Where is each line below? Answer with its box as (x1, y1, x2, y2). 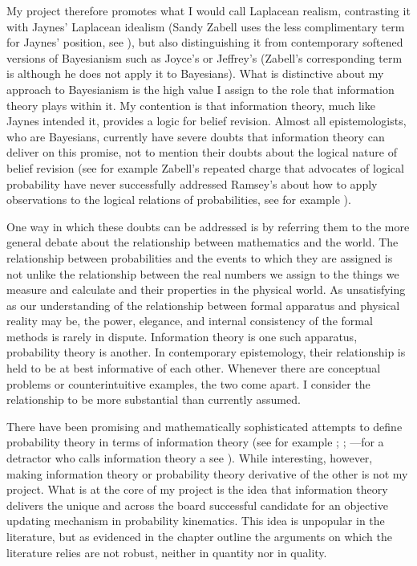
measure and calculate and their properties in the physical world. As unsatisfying (6, 281, 406, 298)
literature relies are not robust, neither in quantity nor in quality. (6, 544, 327, 560)
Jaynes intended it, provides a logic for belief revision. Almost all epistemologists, (6, 112, 407, 129)
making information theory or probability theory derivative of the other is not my (6, 465, 408, 482)
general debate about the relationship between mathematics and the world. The (6, 234, 399, 250)
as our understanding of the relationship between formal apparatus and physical (6, 296, 400, 313)
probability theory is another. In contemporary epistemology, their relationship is (6, 344, 406, 360)
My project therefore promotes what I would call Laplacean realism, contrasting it (6, 2, 411, 18)
